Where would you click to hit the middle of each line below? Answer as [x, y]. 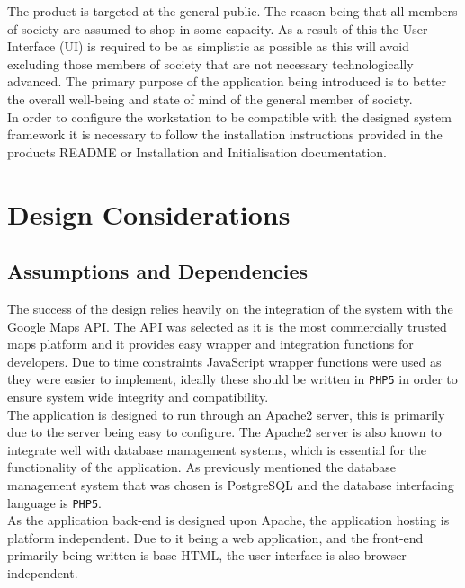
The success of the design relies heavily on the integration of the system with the [230, 308]
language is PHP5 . [54, 502]
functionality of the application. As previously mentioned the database [201, 467]
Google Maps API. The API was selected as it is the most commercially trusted [227, 326]
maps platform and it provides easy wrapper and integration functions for [210, 344]
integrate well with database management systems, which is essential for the [217, 449]
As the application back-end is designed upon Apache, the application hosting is [228, 520]
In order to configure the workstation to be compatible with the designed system [229, 116]
